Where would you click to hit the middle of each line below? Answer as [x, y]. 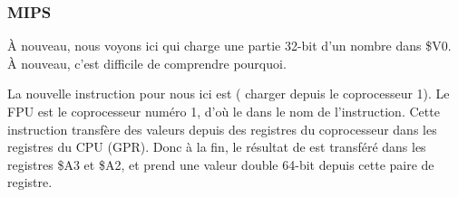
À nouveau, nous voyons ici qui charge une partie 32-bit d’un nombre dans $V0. [229, 46]
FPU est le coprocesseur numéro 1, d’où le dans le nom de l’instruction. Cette [224, 111]
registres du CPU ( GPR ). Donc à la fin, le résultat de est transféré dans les [217, 147]
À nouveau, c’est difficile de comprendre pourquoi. [147, 63]
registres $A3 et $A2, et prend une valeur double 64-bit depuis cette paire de [221, 164]
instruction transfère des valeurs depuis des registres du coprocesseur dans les [222, 129]
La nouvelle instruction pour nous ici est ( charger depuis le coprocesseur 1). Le [229, 94]
